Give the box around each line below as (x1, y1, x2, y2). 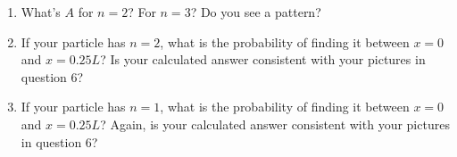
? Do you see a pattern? (190, 3, 321, 21)
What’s (21, 3, 61, 21)
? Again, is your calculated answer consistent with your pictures (100, 114, 450, 133)
